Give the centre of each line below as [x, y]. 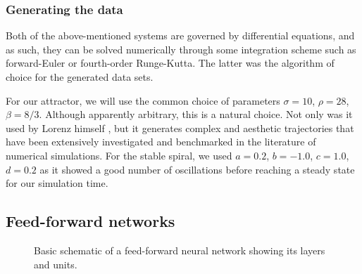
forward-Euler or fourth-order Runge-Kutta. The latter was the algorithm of [170, 63]
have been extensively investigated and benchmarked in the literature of [161, 142]
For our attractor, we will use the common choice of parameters [143, 100]
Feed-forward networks [90, 221]
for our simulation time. [57, 183]
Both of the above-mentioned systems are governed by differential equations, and [180, 35]
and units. [56, 264]
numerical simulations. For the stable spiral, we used [119, 155]
